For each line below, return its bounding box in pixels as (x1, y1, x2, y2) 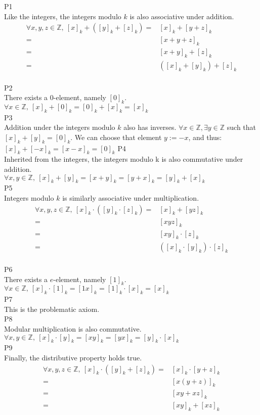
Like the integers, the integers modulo (4, 11, 121, 21)
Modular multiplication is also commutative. (4, 323, 142, 334)
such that (227, 122, 256, 132)
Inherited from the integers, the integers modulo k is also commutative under (4, 154, 243, 164)
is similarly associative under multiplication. (62, 193, 199, 203)
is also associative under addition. (129, 11, 234, 21)
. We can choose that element (70, 131, 162, 142)
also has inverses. (123, 122, 177, 132)
